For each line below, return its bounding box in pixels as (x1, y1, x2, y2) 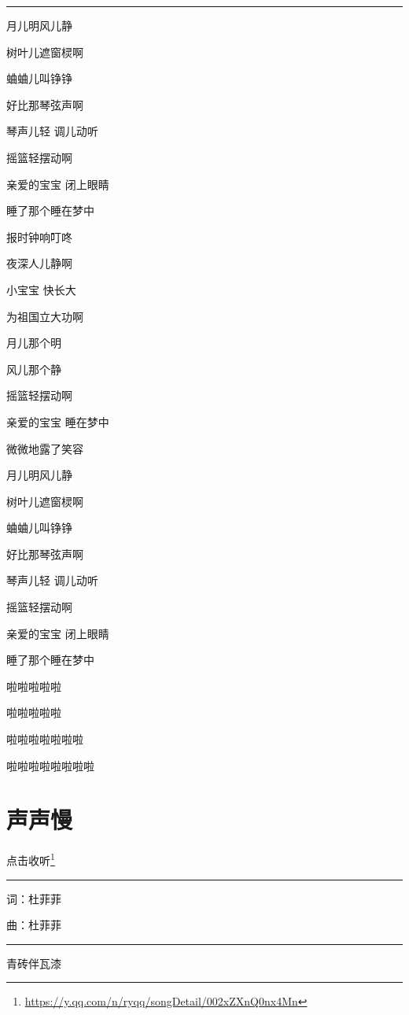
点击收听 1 (6, 850, 55, 868)
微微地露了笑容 (6, 440, 83, 456)
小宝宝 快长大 (6, 281, 76, 297)
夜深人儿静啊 (6, 255, 72, 271)
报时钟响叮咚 (6, 228, 72, 245)
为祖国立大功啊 (6, 308, 83, 324)
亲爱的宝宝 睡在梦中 (6, 413, 109, 430)
